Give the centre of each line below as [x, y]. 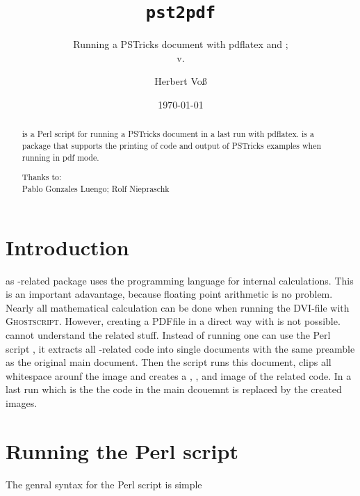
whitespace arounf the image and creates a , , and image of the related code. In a [179, 375]
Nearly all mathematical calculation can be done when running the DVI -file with [178, 307]
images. [22, 402]
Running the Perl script [122, 450]
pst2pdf [181, 13]
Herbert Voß [181, 81]
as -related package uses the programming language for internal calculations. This [180, 280]
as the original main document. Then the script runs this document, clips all [169, 362]
